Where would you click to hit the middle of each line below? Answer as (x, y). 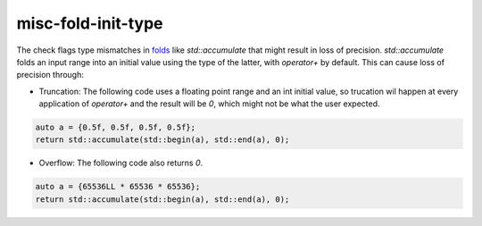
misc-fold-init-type (90, 23)
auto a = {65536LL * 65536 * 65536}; (118, 187)
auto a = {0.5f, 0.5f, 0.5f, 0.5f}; (116, 128)
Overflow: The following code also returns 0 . (121, 163)
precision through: (50, 75)
